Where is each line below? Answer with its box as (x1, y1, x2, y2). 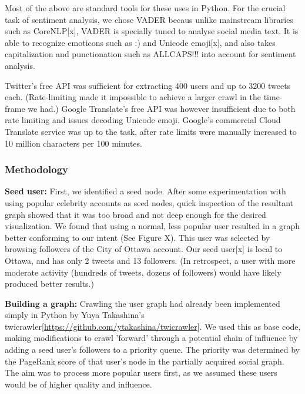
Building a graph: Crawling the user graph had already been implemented (5, 297, 280, 309)
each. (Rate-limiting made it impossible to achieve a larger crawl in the (5, 91, 261, 103)
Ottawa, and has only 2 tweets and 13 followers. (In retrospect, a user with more (5, 254, 296, 266)
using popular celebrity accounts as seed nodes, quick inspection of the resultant (5, 196, 294, 208)
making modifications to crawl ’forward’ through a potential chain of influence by (5, 332, 298, 344)
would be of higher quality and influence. (5, 378, 152, 390)
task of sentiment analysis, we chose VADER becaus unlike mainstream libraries (5, 13, 293, 25)
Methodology (5, 162, 69, 177)
